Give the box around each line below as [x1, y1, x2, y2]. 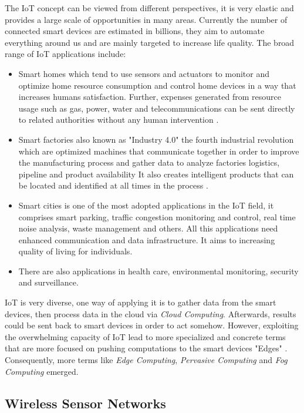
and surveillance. [18, 276, 79, 288]
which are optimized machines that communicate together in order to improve [18, 145, 299, 157]
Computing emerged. [5, 365, 79, 377]
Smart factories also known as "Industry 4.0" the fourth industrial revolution [18, 133, 294, 145]
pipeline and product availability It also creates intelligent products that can [18, 167, 294, 180]
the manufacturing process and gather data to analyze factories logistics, [18, 156, 280, 169]
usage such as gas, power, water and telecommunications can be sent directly [18, 102, 295, 114]
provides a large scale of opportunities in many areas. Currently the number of [5, 13, 288, 25]
